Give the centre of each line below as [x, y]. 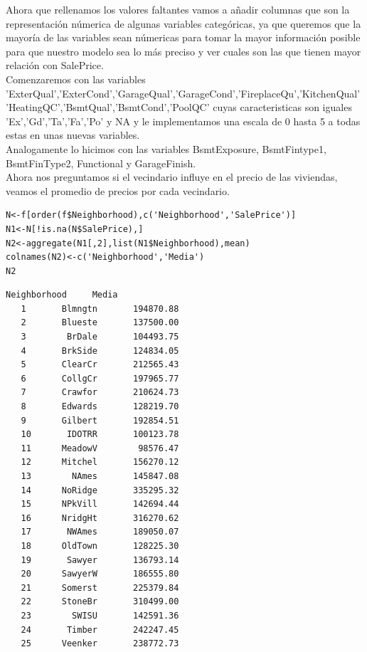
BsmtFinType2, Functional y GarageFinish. [101, 163]
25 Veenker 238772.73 [100, 644]
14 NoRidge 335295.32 [100, 490]
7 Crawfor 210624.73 [100, 393]
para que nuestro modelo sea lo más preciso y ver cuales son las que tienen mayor [183, 51]
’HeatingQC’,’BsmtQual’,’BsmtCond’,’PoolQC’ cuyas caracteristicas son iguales [179, 107]
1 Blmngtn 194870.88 [100, 309]
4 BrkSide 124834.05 [100, 351]
